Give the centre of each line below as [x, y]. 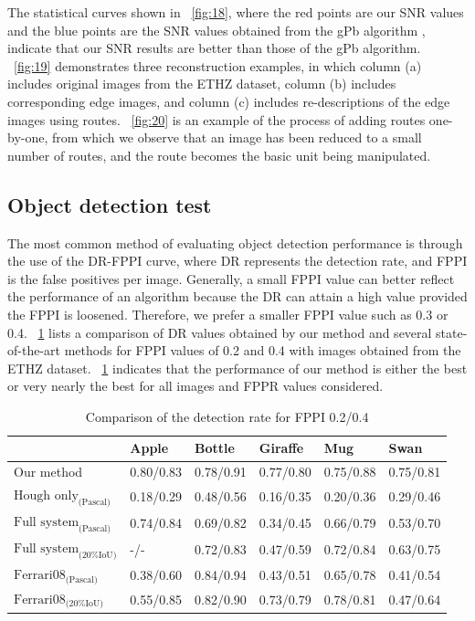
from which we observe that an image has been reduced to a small [237, 137]
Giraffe [281, 448]
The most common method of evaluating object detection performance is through [235, 242]
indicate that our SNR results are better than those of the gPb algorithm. [214, 48]
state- [452, 332]
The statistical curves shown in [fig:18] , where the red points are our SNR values [236, 12]
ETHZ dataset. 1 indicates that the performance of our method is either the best [237, 368]
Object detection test [110, 204]
